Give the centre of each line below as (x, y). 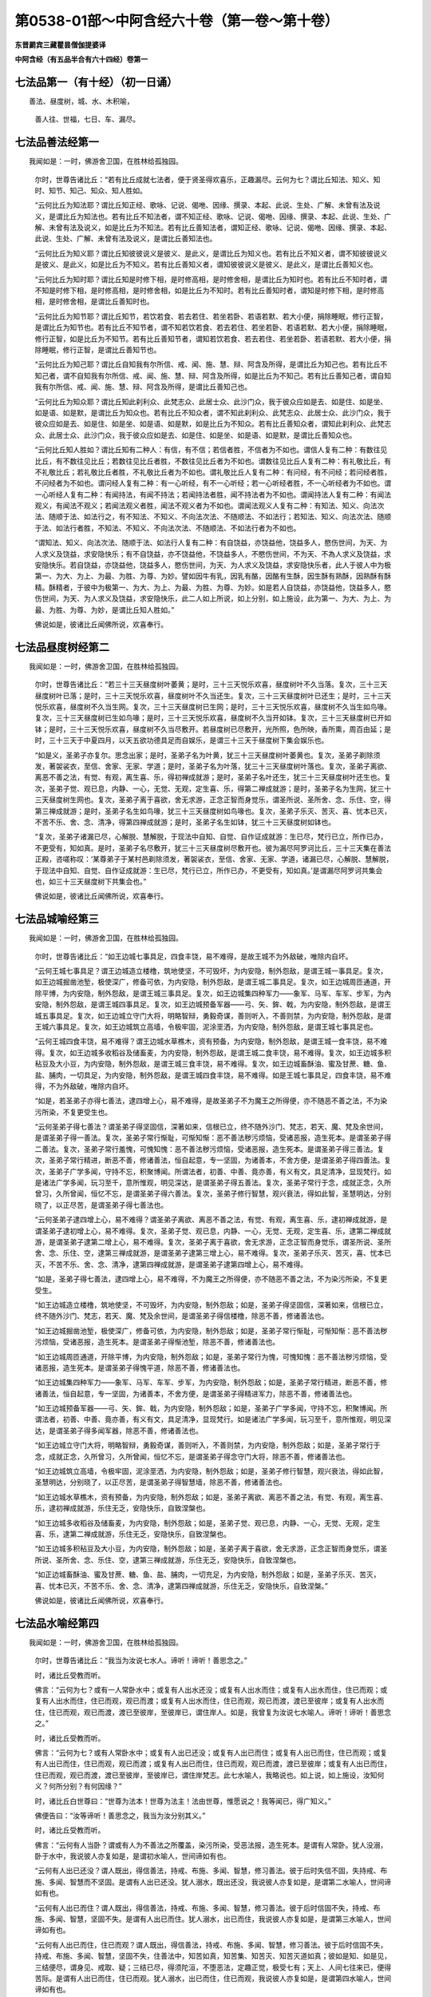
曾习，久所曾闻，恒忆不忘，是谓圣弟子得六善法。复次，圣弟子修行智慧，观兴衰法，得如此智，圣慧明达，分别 (213, 1193)
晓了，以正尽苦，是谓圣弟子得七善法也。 (101, 1205)
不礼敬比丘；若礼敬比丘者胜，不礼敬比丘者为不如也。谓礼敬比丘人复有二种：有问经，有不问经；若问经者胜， (213, 472)
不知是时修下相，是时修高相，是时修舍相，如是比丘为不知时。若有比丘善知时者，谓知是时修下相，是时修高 (210, 291)
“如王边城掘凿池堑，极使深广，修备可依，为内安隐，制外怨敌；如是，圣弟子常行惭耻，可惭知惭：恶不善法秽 (211, 1331)
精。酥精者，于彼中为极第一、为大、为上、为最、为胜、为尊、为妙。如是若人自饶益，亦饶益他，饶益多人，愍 (213, 587)
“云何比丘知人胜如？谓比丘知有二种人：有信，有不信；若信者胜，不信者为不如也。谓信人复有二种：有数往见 (211, 450)
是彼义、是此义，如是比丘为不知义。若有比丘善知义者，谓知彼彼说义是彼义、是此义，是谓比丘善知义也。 (206, 264)
